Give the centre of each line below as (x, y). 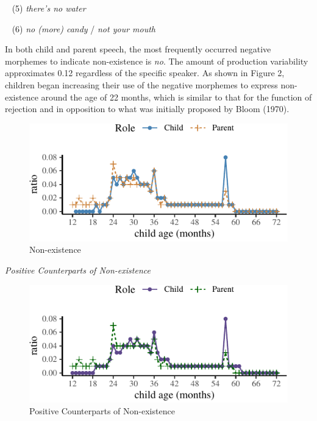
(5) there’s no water (49, 8)
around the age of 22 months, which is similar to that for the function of (176, 97)
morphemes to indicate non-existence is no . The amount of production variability (157, 61)
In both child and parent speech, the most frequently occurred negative (138, 49)
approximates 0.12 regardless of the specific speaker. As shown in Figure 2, (145, 73)
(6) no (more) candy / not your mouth (84, 28)
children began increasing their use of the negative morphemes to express (141, 84)
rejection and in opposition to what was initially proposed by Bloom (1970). (147, 109)
